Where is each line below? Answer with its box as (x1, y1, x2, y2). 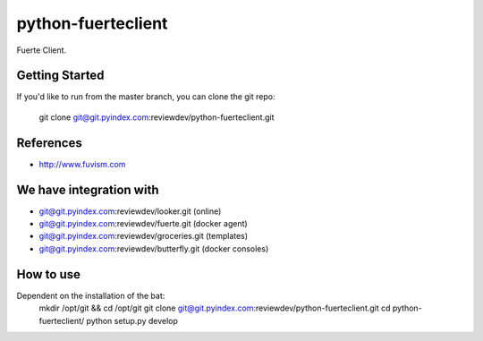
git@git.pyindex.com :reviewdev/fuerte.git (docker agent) (38, 218, 248, 229)
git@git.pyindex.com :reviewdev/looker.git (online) (38, 206, 222, 217)
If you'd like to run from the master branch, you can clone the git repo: (16, 91, 275, 102)
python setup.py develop (86, 315, 179, 326)
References (16, 135, 82, 150)
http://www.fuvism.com (38, 158, 126, 169)
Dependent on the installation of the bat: (16, 290, 165, 301)
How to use (16, 267, 80, 282)
